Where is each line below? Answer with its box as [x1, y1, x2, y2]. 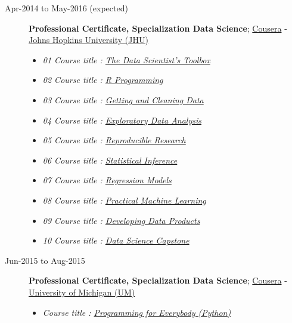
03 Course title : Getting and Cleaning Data [42, 93, 204, 106]
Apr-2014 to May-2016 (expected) [5, 2, 128, 14]
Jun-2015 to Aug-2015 [5, 254, 85, 266]
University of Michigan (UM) [29, 285, 135, 298]
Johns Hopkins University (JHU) [29, 33, 148, 46]
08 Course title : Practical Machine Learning [42, 193, 206, 206]
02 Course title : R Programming [42, 73, 163, 86]
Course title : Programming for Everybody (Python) [42, 306, 231, 318]
